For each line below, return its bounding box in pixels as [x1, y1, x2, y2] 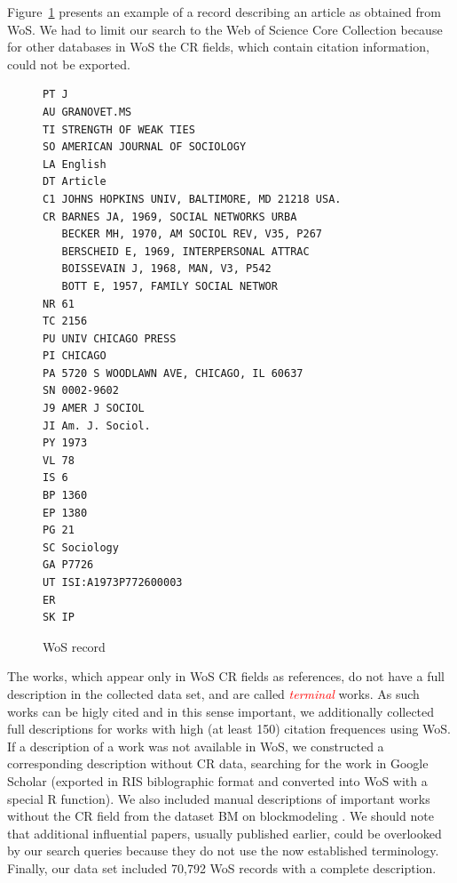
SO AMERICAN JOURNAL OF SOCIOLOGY [43, 140, 247, 154]
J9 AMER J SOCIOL [43, 402, 145, 415]
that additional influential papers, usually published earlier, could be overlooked [7, 823, 442, 842]
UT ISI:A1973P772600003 [43, 576, 183, 589]
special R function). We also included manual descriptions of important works [7, 789, 430, 807]
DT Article [43, 175, 106, 189]
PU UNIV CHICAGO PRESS [43, 332, 177, 345]
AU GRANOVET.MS [43, 105, 132, 118]
